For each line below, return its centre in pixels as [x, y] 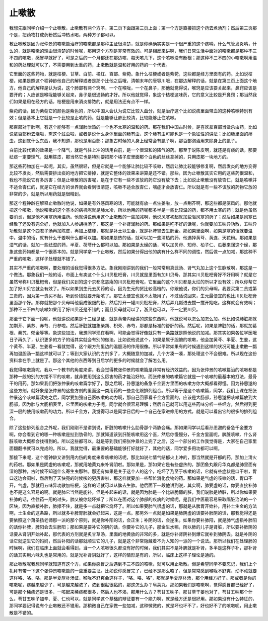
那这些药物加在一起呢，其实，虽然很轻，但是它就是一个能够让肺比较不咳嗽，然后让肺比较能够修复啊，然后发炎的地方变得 [133, 166]
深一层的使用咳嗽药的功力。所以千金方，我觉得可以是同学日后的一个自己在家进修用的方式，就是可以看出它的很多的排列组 [133, 411]
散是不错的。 [22, 613]
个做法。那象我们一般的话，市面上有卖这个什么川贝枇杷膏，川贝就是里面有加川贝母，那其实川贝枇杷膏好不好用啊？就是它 [133, 275]
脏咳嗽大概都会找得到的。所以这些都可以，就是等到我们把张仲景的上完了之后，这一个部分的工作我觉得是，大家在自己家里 [133, 441]
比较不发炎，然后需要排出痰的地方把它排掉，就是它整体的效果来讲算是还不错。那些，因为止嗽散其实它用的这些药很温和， [133, 173]
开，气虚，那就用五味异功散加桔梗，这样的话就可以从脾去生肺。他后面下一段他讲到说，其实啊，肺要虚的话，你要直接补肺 [133, 485]
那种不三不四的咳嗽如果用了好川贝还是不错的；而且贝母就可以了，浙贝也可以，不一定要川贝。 [105, 310]
